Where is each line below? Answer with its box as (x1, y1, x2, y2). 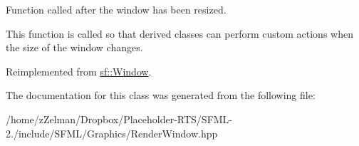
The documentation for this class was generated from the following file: (6, 88, 316, 103)
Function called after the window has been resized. (6, 2, 227, 16)
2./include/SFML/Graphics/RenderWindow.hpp (6, 125, 218, 140)
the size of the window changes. (6, 40, 143, 55)
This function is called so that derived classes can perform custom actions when (6, 26, 353, 41)
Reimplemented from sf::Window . (6, 63, 152, 78)
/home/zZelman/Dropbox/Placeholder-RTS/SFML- (6, 111, 233, 126)
